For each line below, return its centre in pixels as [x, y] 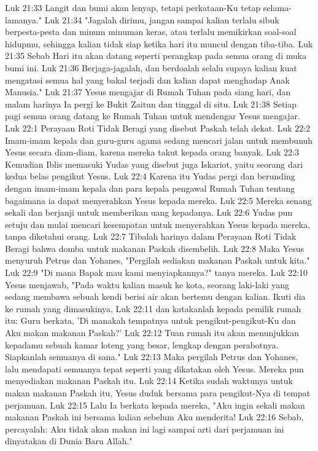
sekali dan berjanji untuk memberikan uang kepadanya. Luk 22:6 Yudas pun [149, 212]
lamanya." [24, 19]
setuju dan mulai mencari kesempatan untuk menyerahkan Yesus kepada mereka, [158, 224]
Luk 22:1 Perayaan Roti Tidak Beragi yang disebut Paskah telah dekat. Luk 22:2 [158, 127]
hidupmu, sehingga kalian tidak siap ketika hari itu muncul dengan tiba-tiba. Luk [159, 43]
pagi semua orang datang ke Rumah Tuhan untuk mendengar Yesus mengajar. [153, 116]
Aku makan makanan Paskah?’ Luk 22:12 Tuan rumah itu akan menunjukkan [152, 333]
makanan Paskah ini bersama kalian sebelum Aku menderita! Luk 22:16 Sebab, [154, 417]
